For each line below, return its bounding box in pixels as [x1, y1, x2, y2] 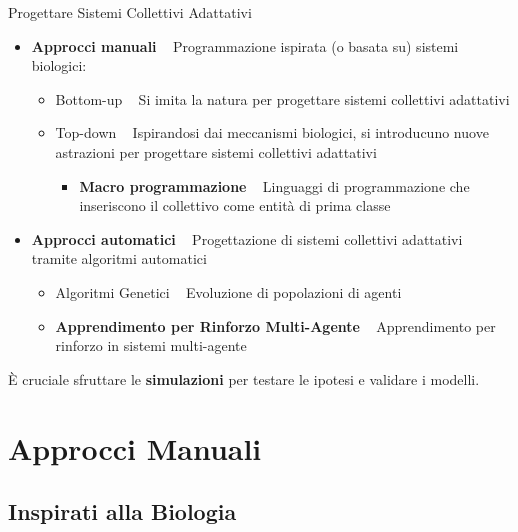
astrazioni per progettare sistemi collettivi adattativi [55, 141, 377, 162]
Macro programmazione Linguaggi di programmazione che [79, 175, 470, 196]
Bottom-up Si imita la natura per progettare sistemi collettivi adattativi [55, 88, 510, 109]
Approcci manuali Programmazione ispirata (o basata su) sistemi [31, 35, 459, 56]
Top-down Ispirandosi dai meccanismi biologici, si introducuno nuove [55, 122, 489, 143]
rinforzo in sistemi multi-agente [55, 335, 247, 356]
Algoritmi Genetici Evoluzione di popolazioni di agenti [55, 281, 402, 302]
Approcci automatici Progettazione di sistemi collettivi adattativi [31, 228, 463, 249]
